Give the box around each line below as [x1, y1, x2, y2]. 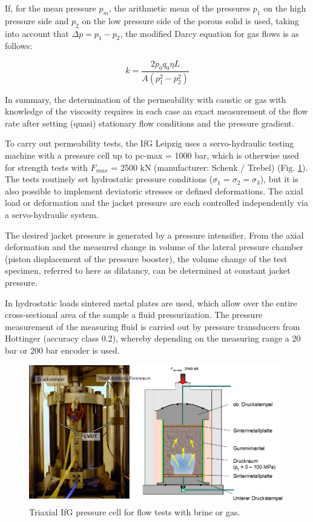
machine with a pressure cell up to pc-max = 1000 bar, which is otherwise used [5, 149, 299, 162]
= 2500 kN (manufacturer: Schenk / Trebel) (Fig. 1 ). [111, 160, 308, 173]
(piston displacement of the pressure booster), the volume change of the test [5, 252, 288, 265]
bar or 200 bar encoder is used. [5, 343, 120, 356]
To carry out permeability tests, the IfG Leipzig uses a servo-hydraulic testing [5, 137, 294, 150]
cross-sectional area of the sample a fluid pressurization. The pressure [5, 308, 263, 321]
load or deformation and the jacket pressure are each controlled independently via [5, 196, 308, 209]
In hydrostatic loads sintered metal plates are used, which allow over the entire [5, 296, 297, 309]
